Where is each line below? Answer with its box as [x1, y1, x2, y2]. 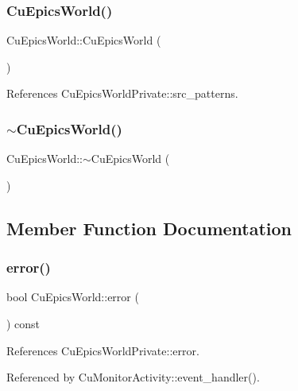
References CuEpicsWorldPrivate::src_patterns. [6, 85, 238, 102]
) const [6, 316, 41, 331]
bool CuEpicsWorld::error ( [6, 288, 139, 305]
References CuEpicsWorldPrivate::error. [6, 342, 199, 358]
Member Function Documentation [6, 215, 292, 240]
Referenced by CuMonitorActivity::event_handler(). [6, 369, 260, 385]
